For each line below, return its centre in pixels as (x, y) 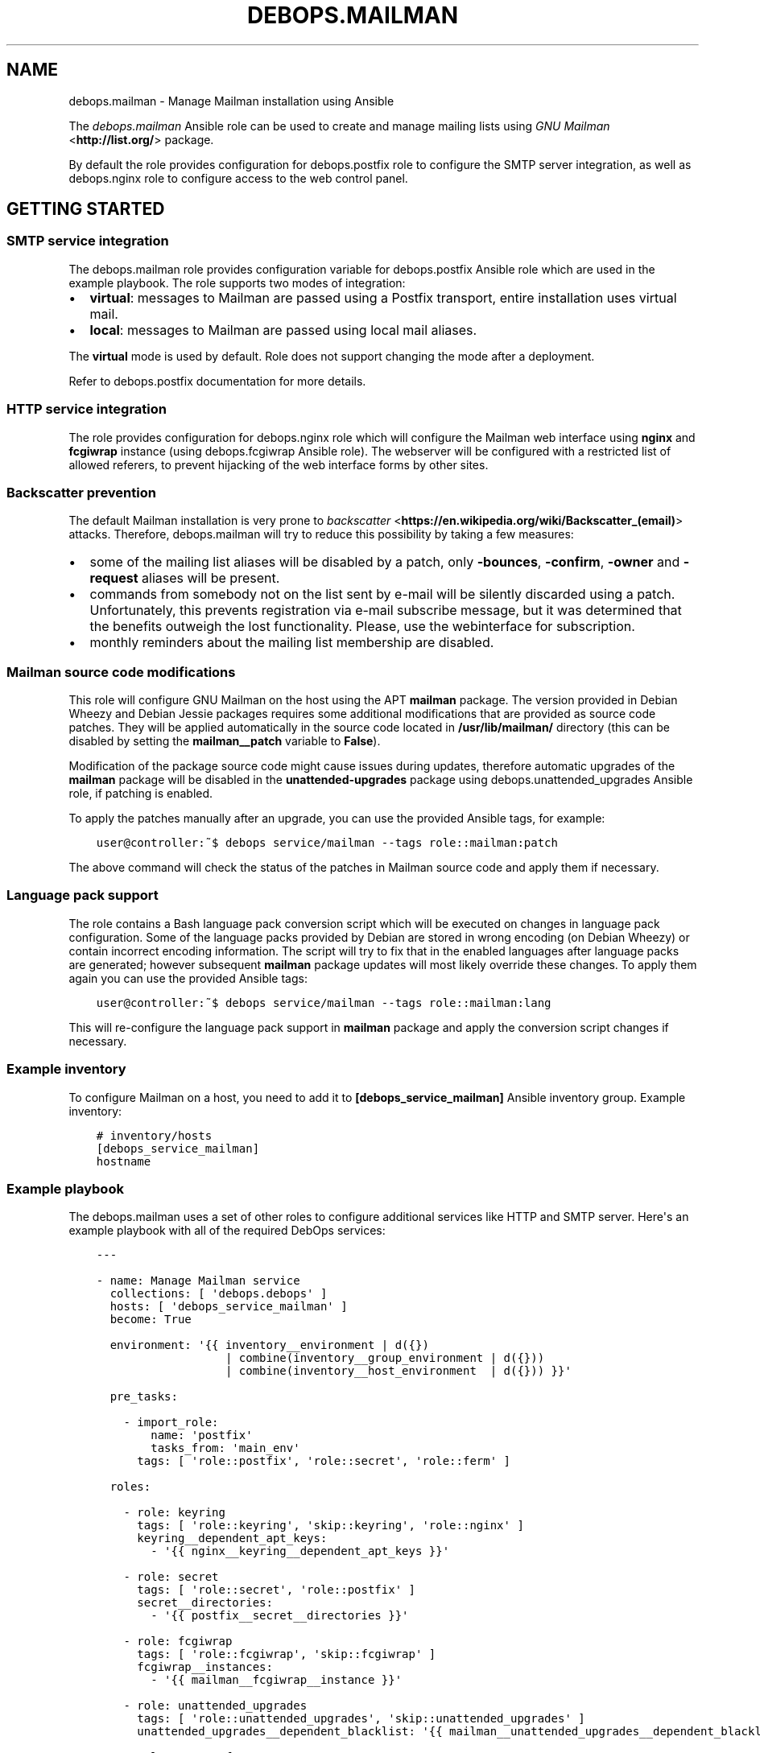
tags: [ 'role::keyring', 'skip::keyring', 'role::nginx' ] (330, 1526)
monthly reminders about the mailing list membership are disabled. (292, 643)
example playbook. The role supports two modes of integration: (237, 283)
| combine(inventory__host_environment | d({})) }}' (398, 1371)
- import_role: (171, 1423)
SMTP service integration (88, 241)
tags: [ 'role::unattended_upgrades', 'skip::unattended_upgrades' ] (361, 1719)
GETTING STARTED (86, 209)
